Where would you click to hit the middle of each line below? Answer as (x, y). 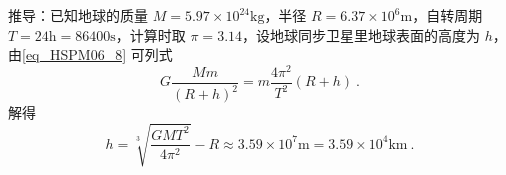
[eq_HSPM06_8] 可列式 (97, 54)
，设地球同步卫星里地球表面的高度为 (361, 34)
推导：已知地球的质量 (78, 15)
